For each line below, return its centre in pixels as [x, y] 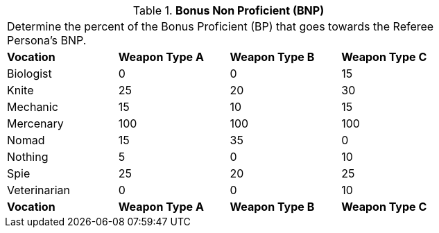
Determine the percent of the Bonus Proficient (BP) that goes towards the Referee [221, 26]
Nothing [28, 157]
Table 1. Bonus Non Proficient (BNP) [229, 10]
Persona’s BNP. [47, 40]
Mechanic [33, 107]
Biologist [29, 74]
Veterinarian [38, 190]
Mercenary [35, 123]
